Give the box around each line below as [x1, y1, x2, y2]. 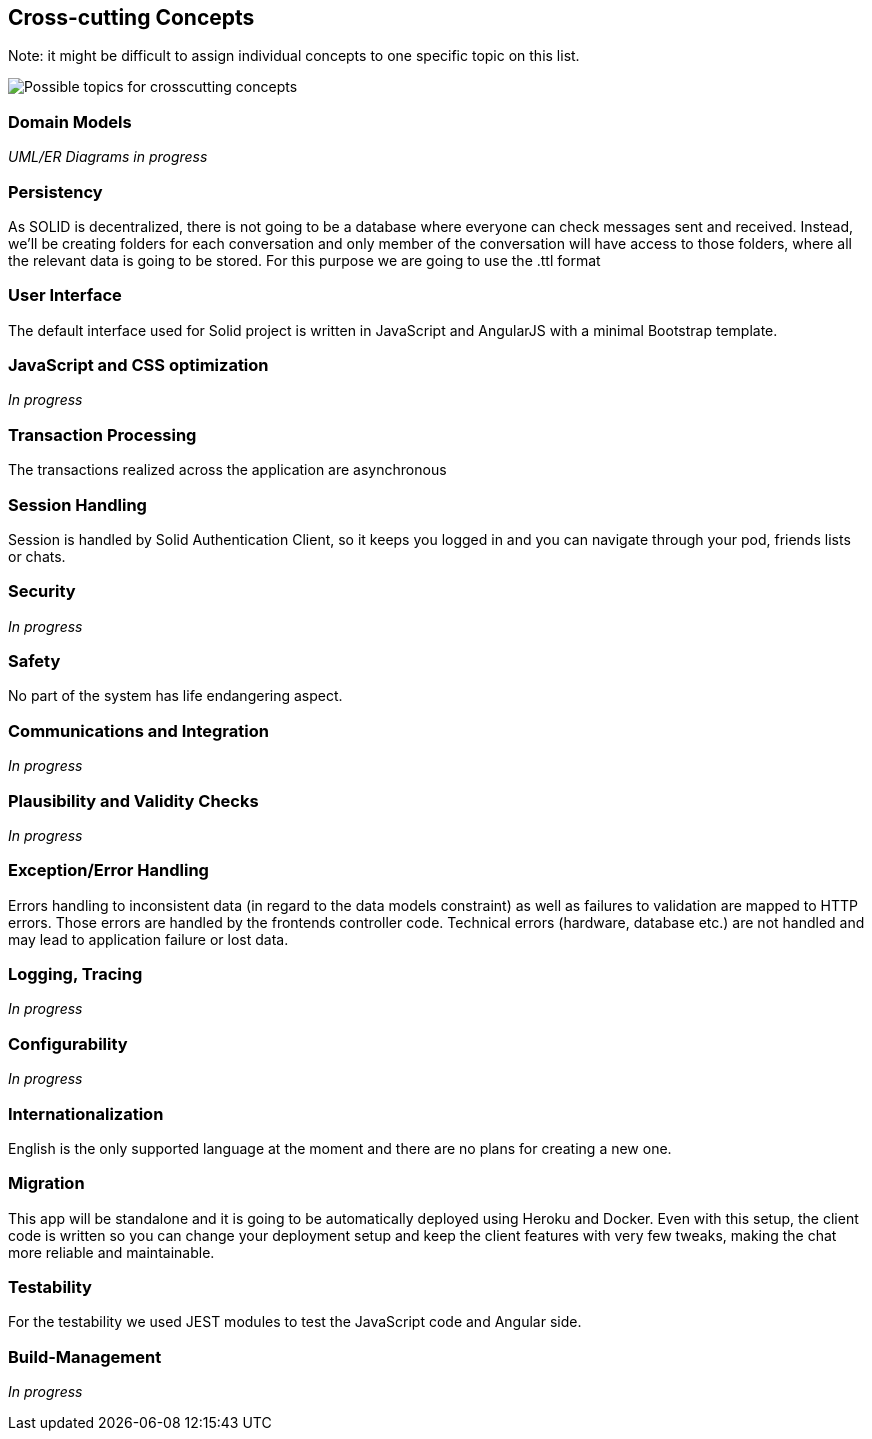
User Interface [8, 285, 122, 306]
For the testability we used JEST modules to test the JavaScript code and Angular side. [8, 1313, 582, 1331]
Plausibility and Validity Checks [8, 790, 259, 811]
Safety [8, 651, 61, 672]
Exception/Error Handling [8, 860, 209, 881]
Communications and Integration [8, 720, 269, 741]
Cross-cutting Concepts [8, 5, 255, 30]
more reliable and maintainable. [8, 1243, 215, 1261]
